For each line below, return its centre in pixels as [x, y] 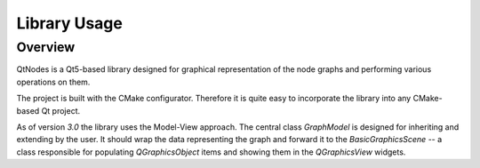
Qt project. [61, 110]
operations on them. [53, 82]
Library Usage [70, 23]
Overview [46, 47]
